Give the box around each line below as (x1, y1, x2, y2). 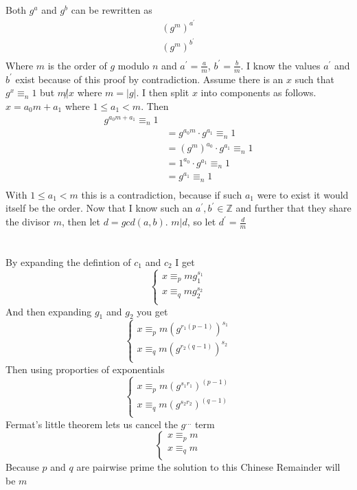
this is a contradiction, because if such (81, 187, 242, 201)
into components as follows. (200, 85, 316, 100)
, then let (62, 214, 101, 229)
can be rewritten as (71, 3, 152, 17)
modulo (117, 58, 150, 72)
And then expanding (5, 304, 92, 318)
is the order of (47, 58, 107, 72)
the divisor (5, 214, 51, 229)
